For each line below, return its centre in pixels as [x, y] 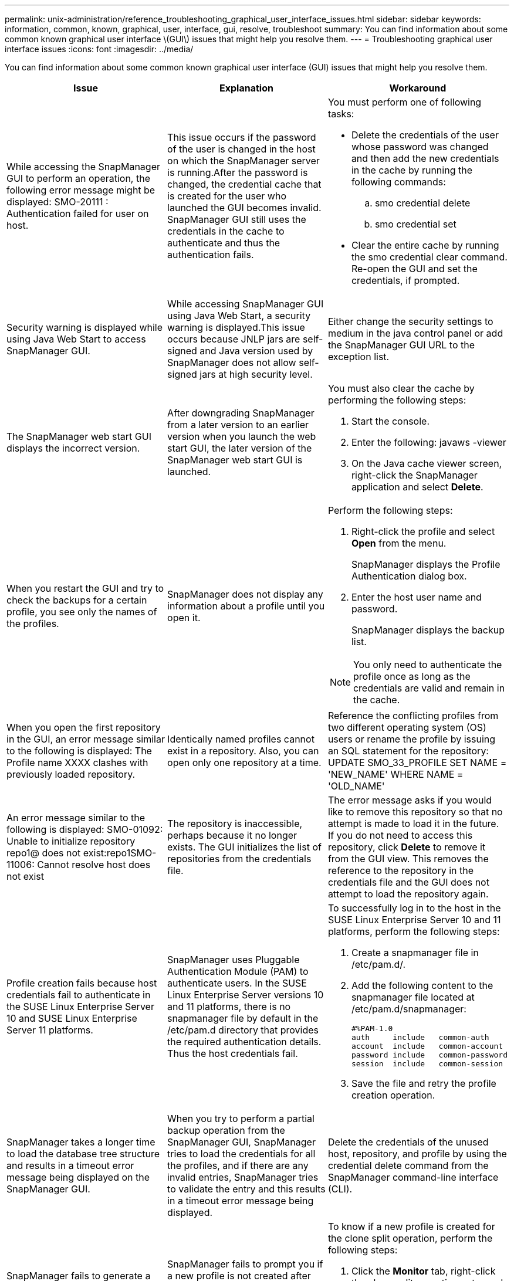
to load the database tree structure [83, 1154]
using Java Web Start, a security [239, 316]
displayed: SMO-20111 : [58, 202]
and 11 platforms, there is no [229, 1006]
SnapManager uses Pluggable [234, 959]
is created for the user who [227, 196]
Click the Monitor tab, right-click [423, 1271]
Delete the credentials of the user [425, 135]
